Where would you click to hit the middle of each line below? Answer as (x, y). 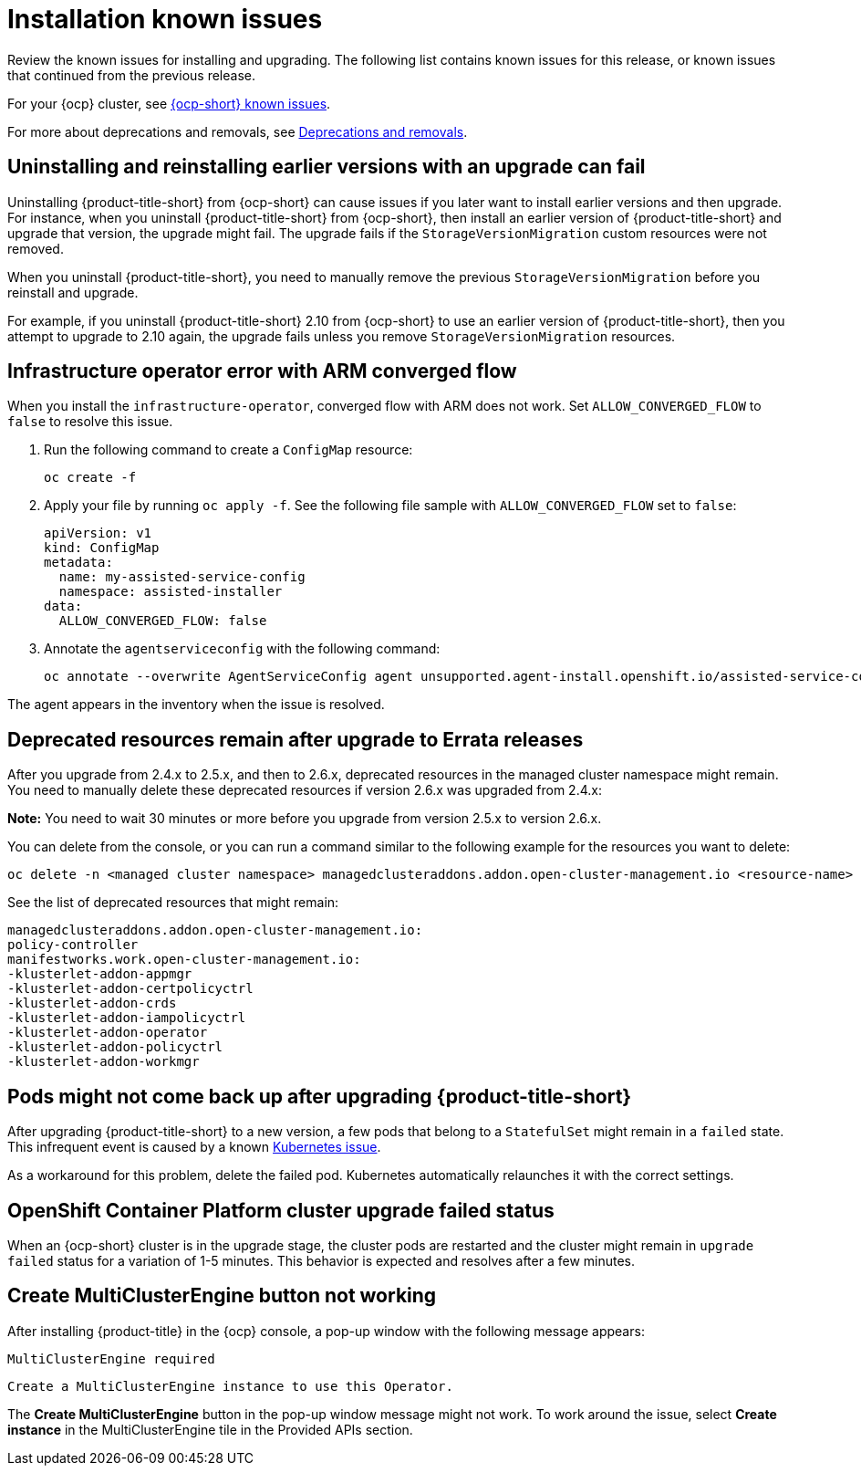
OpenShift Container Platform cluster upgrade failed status (281, 1210)
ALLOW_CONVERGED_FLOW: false (163, 621)
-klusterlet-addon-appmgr (100, 974)
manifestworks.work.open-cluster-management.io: (184, 960)
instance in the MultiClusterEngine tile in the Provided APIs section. (210, 1429)
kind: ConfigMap (102, 548)
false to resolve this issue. (90, 422)
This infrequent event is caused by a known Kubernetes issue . (194, 1147)
